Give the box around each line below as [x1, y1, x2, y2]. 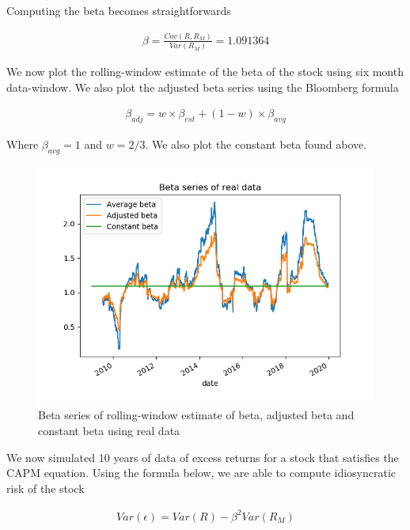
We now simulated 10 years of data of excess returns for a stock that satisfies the [6, 449, 399, 465]
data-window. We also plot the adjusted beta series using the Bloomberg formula [6, 78, 399, 95]
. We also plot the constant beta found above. [145, 136, 367, 153]
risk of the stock [6, 479, 85, 496]
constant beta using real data [38, 422, 180, 439]
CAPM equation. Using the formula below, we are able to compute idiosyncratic [6, 464, 397, 481]
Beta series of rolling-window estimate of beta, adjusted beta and [38, 407, 355, 423]
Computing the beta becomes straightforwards [6, 2, 231, 18]
